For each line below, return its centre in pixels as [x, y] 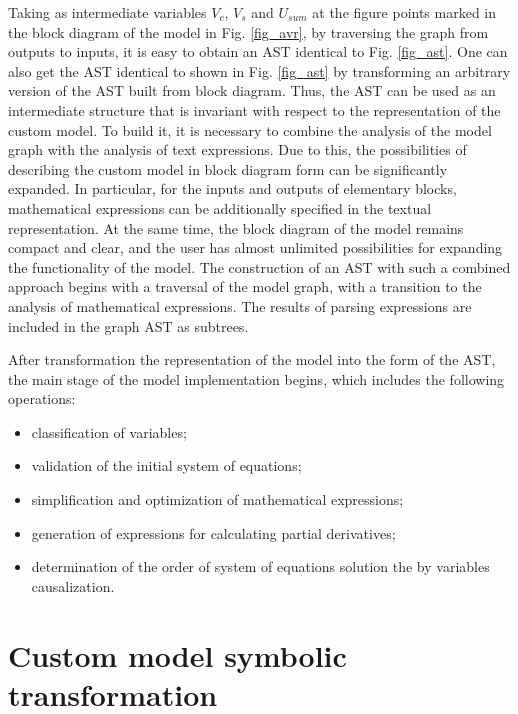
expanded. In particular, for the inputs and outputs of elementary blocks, [232, 188]
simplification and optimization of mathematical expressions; [217, 499]
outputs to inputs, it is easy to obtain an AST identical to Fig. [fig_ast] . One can [258, 51]
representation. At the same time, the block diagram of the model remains [236, 227]
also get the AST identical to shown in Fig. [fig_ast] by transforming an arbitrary [259, 70]
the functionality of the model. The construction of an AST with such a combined [259, 266]
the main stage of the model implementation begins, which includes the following [256, 378]
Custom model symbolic [177, 654]
